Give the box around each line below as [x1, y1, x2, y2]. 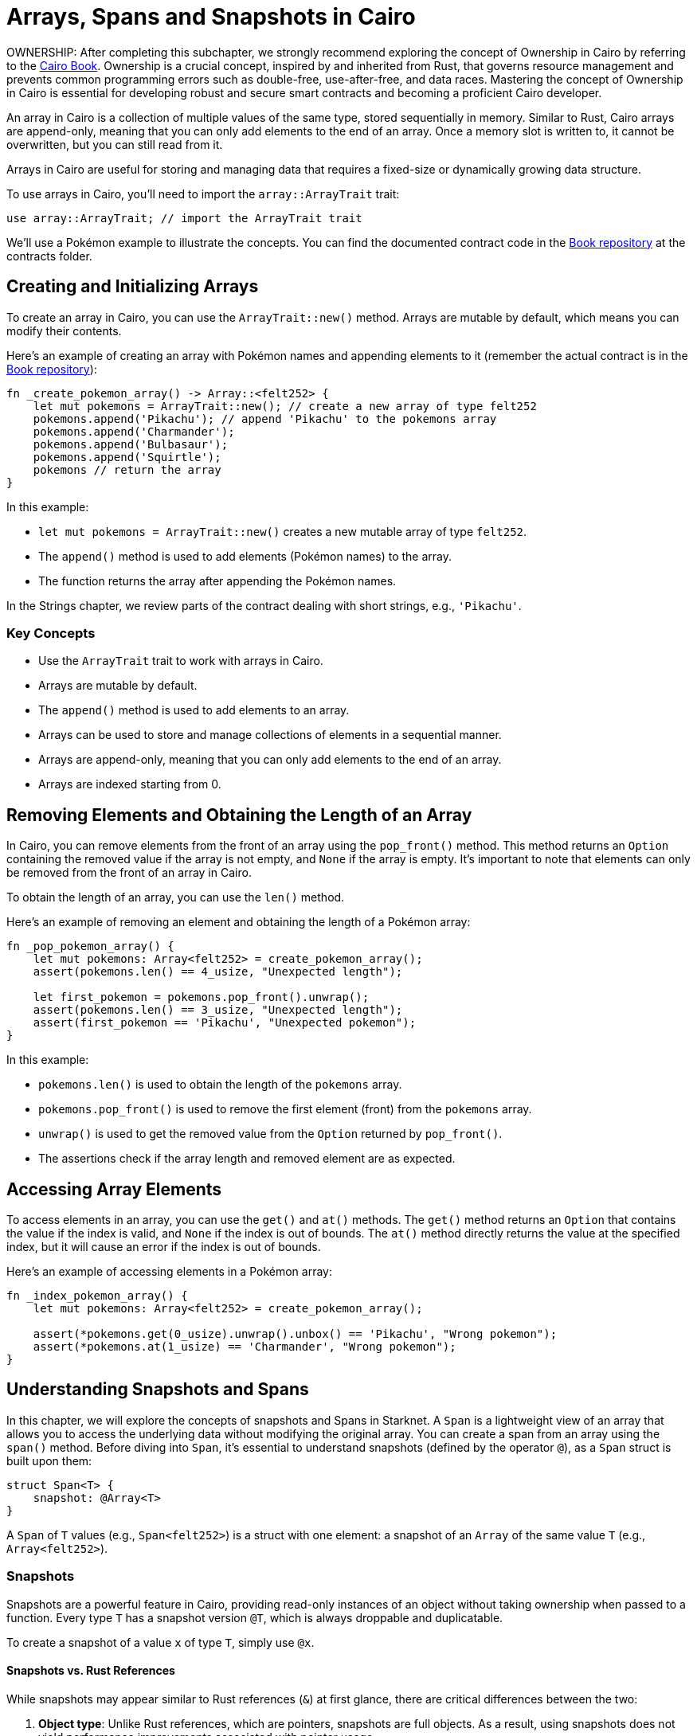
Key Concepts [6, 624, 96, 641]
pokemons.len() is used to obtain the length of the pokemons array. [38, 1077, 402, 1092]
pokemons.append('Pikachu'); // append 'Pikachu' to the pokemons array [33, 412, 497, 425]
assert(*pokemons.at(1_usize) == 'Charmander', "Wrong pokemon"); [33, 1340, 456, 1354]
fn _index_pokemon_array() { [6, 1289, 188, 1303]
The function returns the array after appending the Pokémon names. [38, 573, 397, 588]
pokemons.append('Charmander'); [33, 424, 235, 438]
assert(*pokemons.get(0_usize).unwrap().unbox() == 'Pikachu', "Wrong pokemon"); [33, 1327, 558, 1341]
